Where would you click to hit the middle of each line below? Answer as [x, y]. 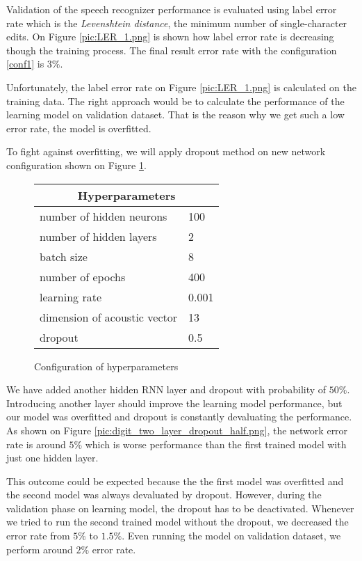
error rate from [38, 536]
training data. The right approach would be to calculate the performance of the [175, 101]
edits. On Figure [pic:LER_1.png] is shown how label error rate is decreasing [170, 37]
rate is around [36, 444]
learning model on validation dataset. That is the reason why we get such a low [175, 114]
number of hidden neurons [104, 216]
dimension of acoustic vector [108, 317]
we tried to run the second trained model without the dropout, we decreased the [178, 522]
